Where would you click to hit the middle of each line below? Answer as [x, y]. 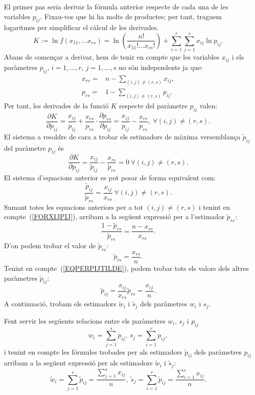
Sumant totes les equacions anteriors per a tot [73, 207]
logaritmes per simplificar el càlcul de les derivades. [81, 27]
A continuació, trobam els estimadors [60, 304]
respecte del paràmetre [153, 106]
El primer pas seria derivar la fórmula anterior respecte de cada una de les [116, 6]
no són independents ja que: [161, 67]
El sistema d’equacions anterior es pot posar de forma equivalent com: [110, 178]
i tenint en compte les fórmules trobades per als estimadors [93, 351]
